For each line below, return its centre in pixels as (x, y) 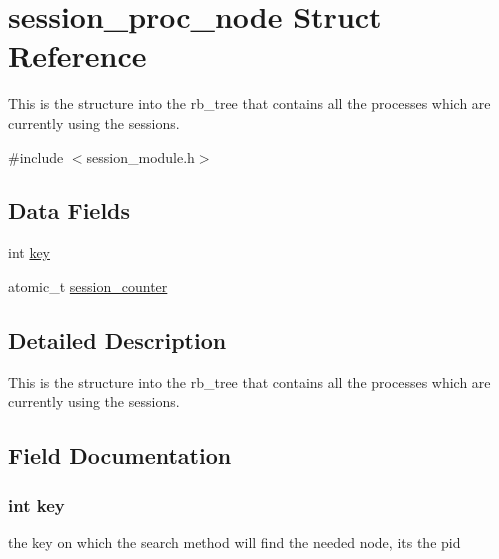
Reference (77, 55)
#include (36, 156)
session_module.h (140, 156)
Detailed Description (117, 339)
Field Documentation (120, 455)
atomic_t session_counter (88, 285)
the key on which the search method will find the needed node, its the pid (234, 541)
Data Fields (69, 210)
